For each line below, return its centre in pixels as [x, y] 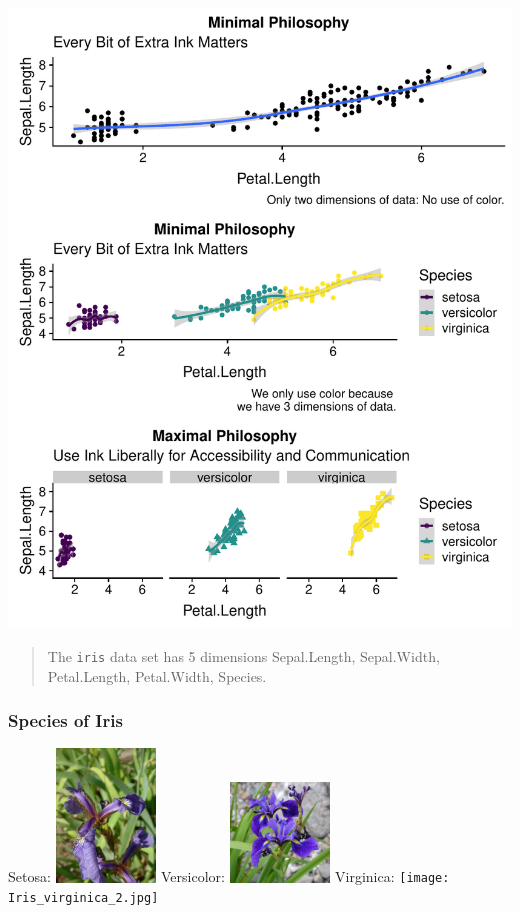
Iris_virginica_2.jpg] [83, 898]
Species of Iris [65, 720]
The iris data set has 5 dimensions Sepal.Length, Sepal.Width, [243, 655]
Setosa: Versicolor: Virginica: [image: [229, 876]
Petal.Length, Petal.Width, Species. [157, 675]
